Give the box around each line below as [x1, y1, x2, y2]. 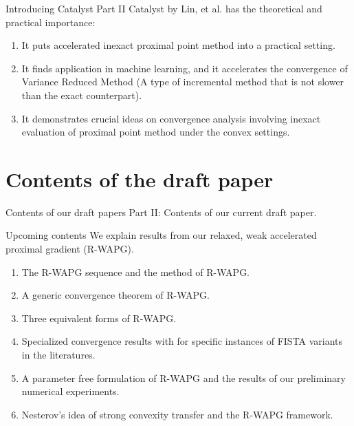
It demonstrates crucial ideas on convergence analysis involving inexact [21, 111, 321, 125]
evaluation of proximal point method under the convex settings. [21, 125, 290, 139]
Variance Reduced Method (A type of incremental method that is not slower [21, 74, 344, 89]
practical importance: [5, 14, 96, 29]
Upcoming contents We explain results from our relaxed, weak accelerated [5, 228, 317, 242]
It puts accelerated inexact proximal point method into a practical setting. [21, 38, 335, 52]
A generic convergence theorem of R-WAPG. [21, 288, 210, 302]
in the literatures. [21, 348, 96, 362]
